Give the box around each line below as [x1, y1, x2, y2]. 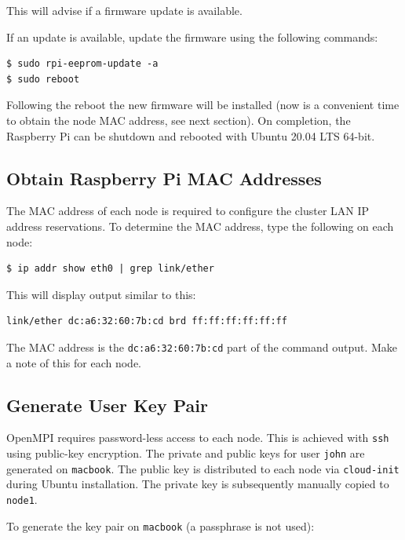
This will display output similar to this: [6, 286, 196, 302]
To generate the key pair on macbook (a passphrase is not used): [6, 517, 315, 534]
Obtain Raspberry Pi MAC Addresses [6, 166, 322, 190]
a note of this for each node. [6, 354, 142, 370]
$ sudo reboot [6, 73, 80, 85]
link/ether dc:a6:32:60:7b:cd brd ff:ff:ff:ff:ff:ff [6, 316, 287, 327]
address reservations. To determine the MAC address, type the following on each [6, 217, 394, 234]
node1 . [6, 491, 38, 507]
